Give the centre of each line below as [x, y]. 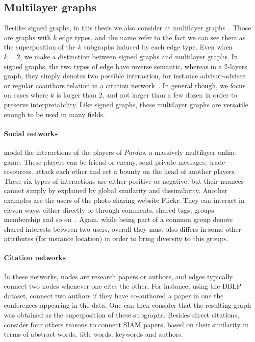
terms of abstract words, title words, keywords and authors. [94, 334]
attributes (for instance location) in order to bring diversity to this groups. [116, 238]
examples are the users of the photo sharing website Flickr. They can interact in [124, 200]
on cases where [26, 95]
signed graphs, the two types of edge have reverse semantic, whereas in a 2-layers [126, 66]
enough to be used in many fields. [54, 114]
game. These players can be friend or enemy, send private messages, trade [115, 161]
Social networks [31, 133]
